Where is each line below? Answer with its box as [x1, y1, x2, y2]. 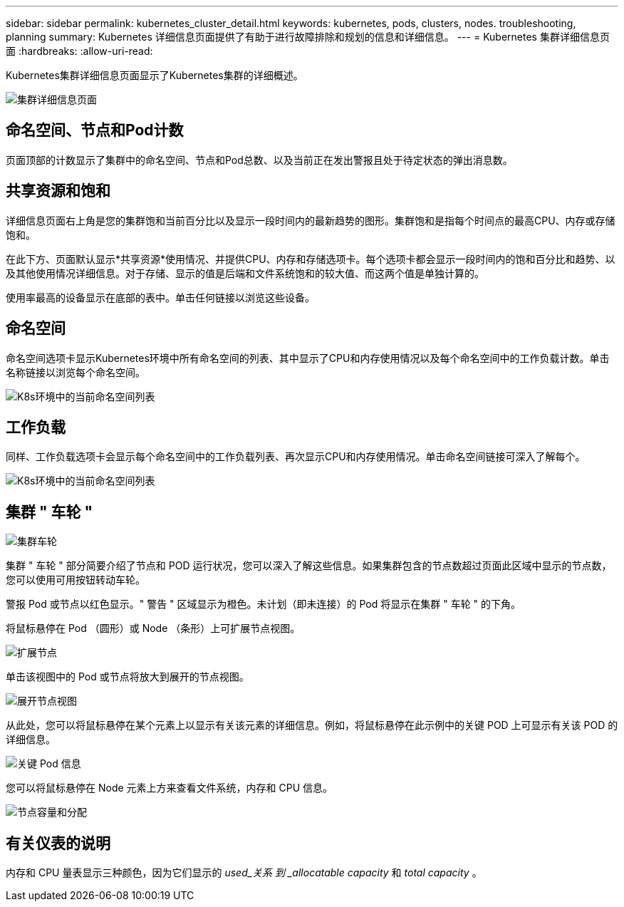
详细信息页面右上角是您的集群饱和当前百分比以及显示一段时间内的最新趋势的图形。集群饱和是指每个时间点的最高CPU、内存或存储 [6, 214, 615, 227]
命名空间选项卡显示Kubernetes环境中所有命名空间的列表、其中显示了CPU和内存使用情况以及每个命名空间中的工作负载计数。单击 [6, 351, 610, 364]
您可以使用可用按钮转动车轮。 [6, 574, 145, 586]
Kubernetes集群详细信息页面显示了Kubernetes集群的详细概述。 [6, 69, 303, 81]
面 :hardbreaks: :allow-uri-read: [6, 45, 153, 57]
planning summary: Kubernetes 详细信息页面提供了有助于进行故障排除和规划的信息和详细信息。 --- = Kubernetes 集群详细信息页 [6, 31, 610, 43]
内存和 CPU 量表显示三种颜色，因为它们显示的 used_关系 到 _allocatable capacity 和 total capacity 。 [6, 866, 482, 879]
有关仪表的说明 [6, 834, 110, 852]
